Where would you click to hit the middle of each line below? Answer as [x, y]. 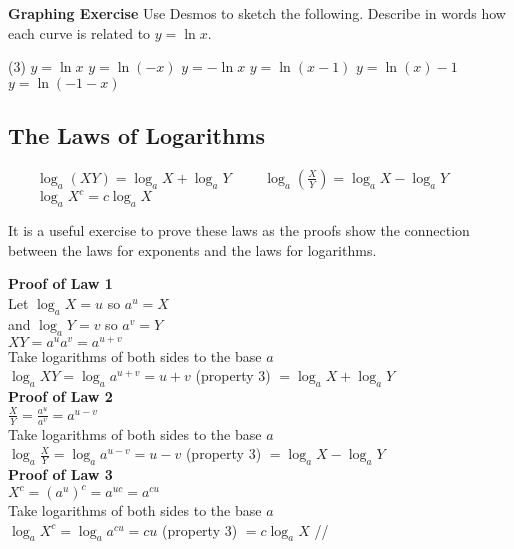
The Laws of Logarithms [136, 135]
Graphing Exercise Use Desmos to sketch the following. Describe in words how [257, 13]
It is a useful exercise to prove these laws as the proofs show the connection [239, 230]
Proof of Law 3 [60, 474]
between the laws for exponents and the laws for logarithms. [192, 249]
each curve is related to [79, 32]
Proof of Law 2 [60, 396]
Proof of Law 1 [60, 283]
